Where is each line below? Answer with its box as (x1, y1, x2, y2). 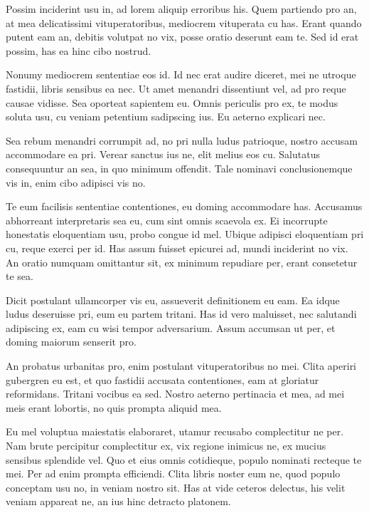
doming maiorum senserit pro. (6, 334, 137, 349)
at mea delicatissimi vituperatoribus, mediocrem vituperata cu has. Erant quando (6, 15, 362, 30)
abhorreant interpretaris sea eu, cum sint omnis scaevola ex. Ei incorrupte (6, 212, 328, 227)
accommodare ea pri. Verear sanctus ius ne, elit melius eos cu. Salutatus (6, 147, 320, 162)
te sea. (6, 269, 33, 284)
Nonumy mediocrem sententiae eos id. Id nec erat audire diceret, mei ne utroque (6, 67, 356, 82)
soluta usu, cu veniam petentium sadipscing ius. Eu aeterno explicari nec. (6, 109, 326, 124)
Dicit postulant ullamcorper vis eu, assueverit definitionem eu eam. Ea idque (6, 292, 340, 307)
